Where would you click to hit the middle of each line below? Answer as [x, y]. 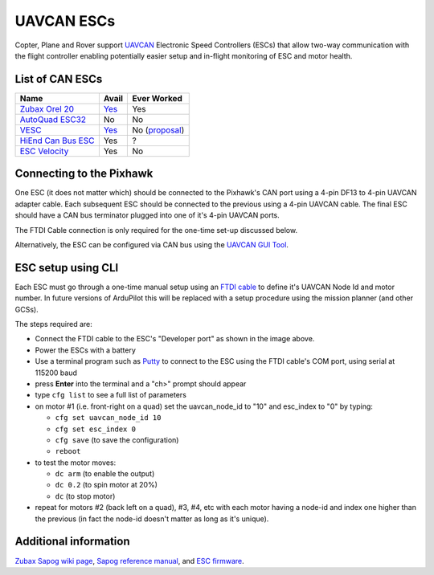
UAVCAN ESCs [65, 21]
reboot [68, 451]
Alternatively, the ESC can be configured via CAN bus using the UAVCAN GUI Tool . [152, 244]
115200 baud [56, 373]
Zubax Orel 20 [47, 108]
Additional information [72, 542]
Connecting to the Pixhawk [84, 174]
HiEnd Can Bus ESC [57, 141]
